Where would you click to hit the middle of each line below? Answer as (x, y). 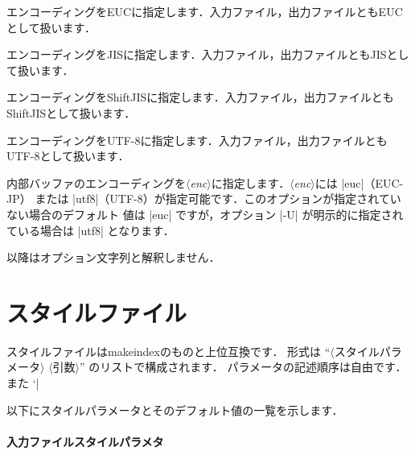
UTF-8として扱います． (68, 156)
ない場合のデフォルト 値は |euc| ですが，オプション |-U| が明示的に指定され (205, 214)
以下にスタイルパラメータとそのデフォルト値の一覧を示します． (175, 409)
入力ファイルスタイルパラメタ (85, 441)
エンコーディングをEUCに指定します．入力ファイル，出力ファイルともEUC (205, 11)
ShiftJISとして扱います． (71, 112)
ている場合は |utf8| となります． (90, 230)
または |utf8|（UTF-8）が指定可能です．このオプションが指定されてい (218, 199)
